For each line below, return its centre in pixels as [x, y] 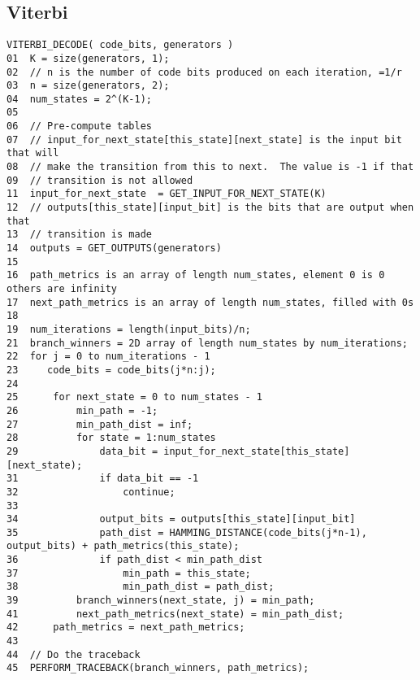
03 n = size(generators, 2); [88, 86]
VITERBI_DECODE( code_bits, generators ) [120, 45]
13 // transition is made [79, 235]
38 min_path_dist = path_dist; [141, 587]
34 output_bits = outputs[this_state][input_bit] [181, 519]
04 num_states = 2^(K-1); [79, 99]
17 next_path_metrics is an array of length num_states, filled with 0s [210, 302]
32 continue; [91, 492]
